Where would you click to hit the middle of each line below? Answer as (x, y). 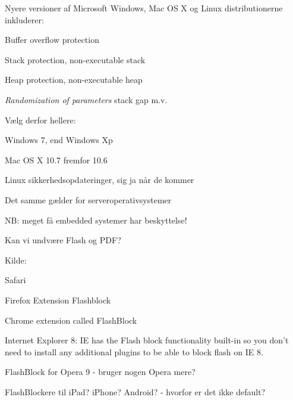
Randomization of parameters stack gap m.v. (86, 99)
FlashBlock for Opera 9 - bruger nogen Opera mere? (100, 372)
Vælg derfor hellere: (40, 120)
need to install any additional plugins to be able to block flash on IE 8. (134, 351)
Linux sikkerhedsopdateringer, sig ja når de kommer (100, 180)
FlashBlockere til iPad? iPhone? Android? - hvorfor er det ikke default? (135, 391)
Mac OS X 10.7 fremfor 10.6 (56, 159)
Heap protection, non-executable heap (74, 80)
